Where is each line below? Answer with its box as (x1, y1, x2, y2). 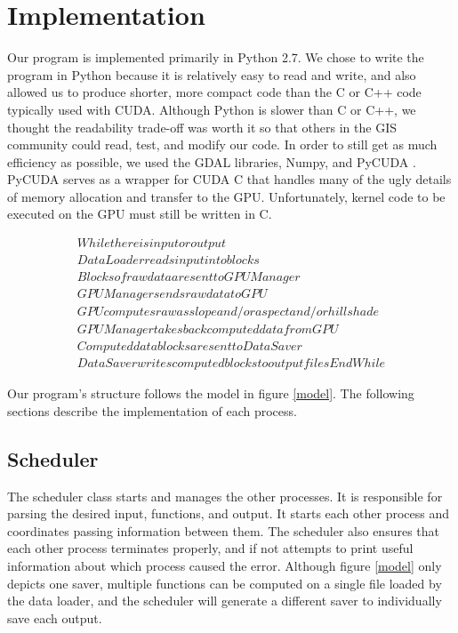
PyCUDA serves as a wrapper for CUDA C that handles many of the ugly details (7, 170, 452, 188)
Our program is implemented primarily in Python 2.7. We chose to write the (7, 48, 424, 67)
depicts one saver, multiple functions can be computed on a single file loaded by (7, 573, 442, 592)
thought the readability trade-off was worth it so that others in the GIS (7, 117, 397, 136)
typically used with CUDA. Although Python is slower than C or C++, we (7, 100, 416, 118)
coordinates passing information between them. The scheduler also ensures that (7, 521, 440, 540)
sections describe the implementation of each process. (7, 401, 297, 420)
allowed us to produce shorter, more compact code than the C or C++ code (7, 83, 422, 101)
